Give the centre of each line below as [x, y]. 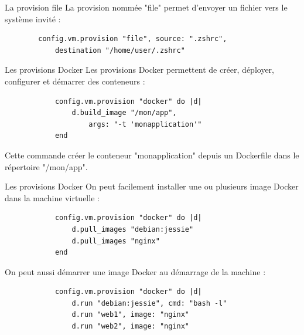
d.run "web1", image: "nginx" [130, 315]
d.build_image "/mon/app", [124, 113]
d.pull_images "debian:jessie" [133, 229]
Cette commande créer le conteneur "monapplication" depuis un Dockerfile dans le [152, 155]
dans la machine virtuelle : [52, 197]
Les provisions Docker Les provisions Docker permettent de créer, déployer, [139, 70]
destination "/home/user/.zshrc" [120, 50]
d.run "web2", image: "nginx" [130, 326]
